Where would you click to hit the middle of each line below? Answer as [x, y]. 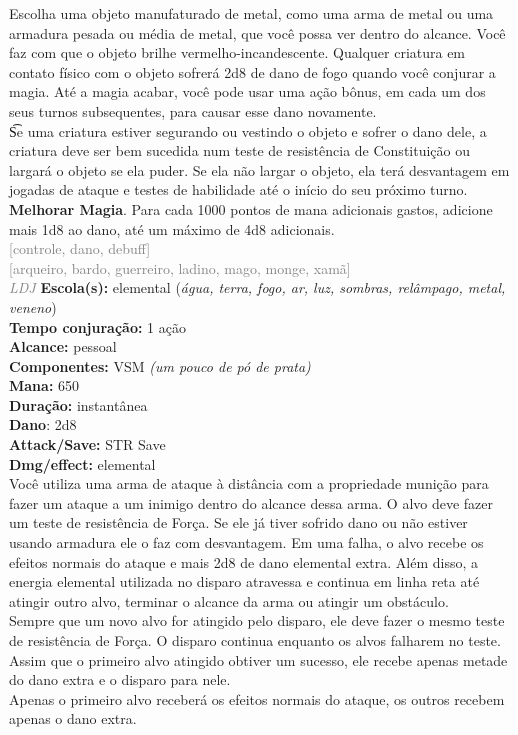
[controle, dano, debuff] [80, 248]
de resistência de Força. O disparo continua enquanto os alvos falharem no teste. [255, 640]
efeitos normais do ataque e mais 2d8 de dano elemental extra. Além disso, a [244, 561]
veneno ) [33, 306]
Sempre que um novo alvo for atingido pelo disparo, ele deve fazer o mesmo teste [257, 620]
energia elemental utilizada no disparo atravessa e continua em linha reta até [244, 581]
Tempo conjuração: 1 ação [97, 326]
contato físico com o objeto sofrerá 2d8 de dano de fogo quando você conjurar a [252, 71]
